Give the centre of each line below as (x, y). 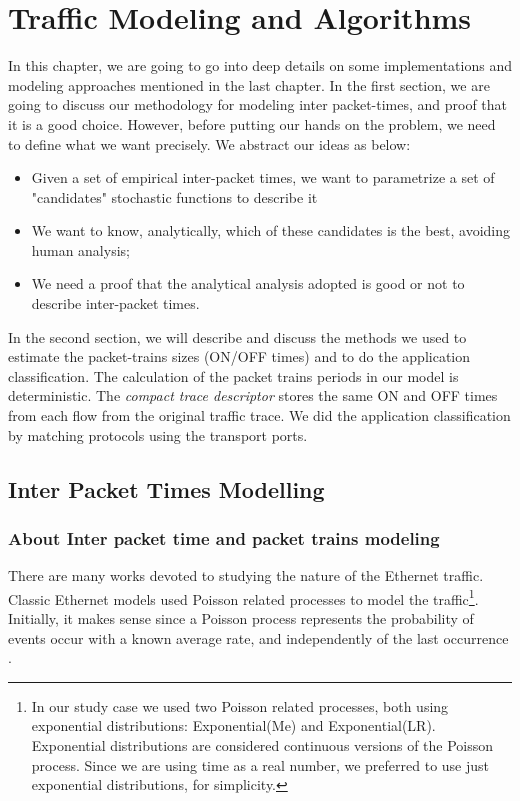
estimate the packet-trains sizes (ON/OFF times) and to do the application (239, 356)
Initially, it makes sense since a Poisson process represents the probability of (241, 618)
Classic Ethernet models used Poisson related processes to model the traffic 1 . (243, 597)
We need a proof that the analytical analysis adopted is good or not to (248, 283)
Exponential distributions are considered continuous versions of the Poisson (262, 745)
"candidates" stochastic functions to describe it (174, 196)
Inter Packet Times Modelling (166, 488)
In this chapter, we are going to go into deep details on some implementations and (260, 65)
